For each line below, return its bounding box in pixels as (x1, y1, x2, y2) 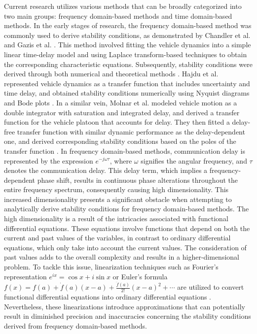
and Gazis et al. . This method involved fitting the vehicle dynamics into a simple (4, 39, 251, 50)
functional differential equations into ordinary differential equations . (4, 291, 211, 301)
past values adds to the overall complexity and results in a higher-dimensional (4, 252, 239, 262)
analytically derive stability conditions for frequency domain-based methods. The (4, 203, 249, 214)
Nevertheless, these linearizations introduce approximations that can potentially (4, 301, 246, 311)
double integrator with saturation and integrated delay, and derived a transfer (4, 107, 240, 117)
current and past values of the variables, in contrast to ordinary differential (4, 233, 231, 243)
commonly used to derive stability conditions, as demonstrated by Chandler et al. (4, 30, 251, 40)
